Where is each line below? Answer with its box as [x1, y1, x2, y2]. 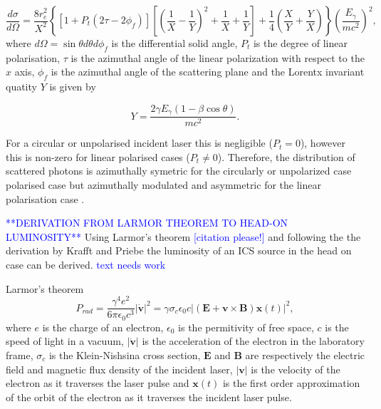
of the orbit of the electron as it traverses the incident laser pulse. [6, 389, 292, 404]
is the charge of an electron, [42, 319, 164, 334]
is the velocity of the [251, 361, 340, 376]
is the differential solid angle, [111, 36, 238, 50]
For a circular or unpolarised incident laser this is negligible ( [6, 135, 273, 150]
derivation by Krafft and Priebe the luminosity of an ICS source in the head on [6, 243, 352, 258]
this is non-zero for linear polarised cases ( [6, 149, 190, 164]
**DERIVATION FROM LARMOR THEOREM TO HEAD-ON [6, 215, 288, 230]
